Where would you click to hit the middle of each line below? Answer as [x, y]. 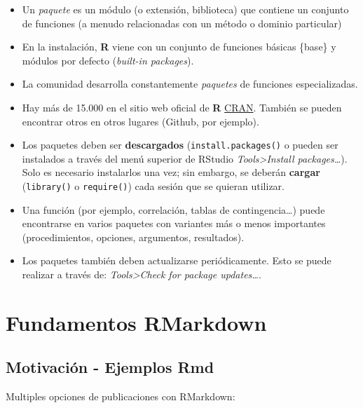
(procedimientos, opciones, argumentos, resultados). [133, 237]
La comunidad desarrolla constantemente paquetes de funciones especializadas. [190, 84]
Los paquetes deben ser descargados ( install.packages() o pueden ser [180, 145]
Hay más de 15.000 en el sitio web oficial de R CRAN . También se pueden [182, 107]
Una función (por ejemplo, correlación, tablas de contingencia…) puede [173, 209]
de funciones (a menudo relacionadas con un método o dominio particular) [182, 23]
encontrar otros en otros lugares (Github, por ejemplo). [141, 121]
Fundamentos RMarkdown [136, 322]
